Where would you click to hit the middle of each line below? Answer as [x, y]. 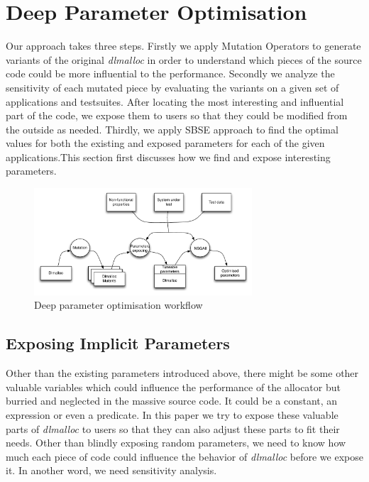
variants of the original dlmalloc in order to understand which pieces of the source [184, 59]
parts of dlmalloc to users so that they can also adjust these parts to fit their [173, 428]
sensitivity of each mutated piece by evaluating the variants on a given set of [172, 87]
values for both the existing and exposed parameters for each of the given [165, 143]
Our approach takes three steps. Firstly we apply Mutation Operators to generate [183, 46]
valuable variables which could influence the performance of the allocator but [173, 387]
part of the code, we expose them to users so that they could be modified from [177, 115]
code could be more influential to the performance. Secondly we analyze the [170, 73]
